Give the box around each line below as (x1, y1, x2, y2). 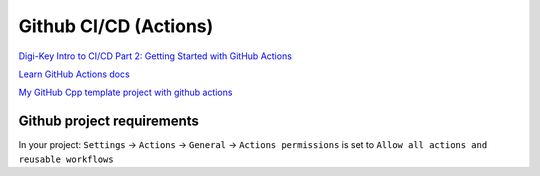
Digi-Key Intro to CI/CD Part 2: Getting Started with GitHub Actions (18, 50, 292, 62)
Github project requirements (18, 113, 200, 130)
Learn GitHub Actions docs (18, 68, 130, 80)
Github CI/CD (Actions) (18, 15, 214, 37)
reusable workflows (18, 153, 114, 165)
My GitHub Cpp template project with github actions (18, 86, 233, 99)
